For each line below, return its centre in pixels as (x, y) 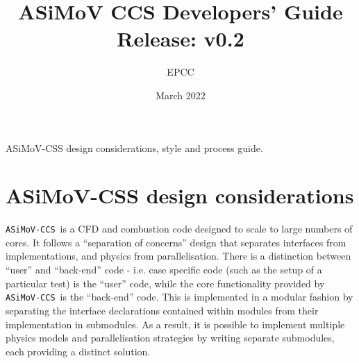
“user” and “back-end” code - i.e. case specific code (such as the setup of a (164, 270)
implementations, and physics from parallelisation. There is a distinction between (178, 256)
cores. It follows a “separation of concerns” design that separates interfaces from (176, 242)
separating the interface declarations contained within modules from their (162, 310)
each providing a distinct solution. (78, 351)
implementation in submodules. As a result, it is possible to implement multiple (175, 324)
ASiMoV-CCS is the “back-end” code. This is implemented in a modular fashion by (179, 297)
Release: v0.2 (181, 39)
